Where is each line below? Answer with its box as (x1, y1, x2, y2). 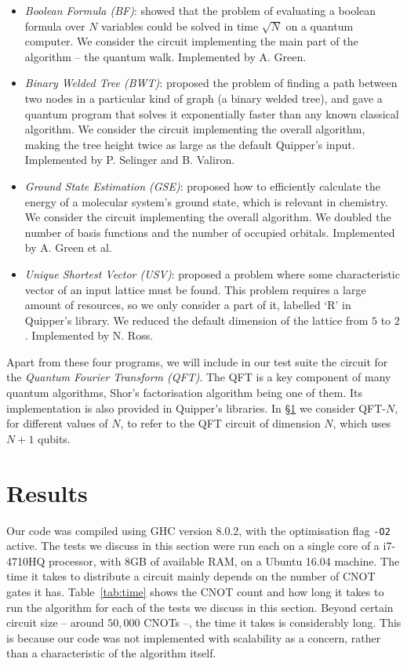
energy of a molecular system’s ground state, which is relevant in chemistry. (24, 193, 388, 209)
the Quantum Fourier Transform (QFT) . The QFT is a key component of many (6, 369, 391, 385)
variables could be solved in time (101, 17, 259, 34)
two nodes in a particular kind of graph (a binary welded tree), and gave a (24, 89, 383, 106)
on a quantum (285, 17, 354, 34)
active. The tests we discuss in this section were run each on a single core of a (6, 537, 380, 554)
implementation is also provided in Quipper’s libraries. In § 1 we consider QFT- (6, 399, 386, 416)
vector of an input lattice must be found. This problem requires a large (24, 281, 366, 297)
